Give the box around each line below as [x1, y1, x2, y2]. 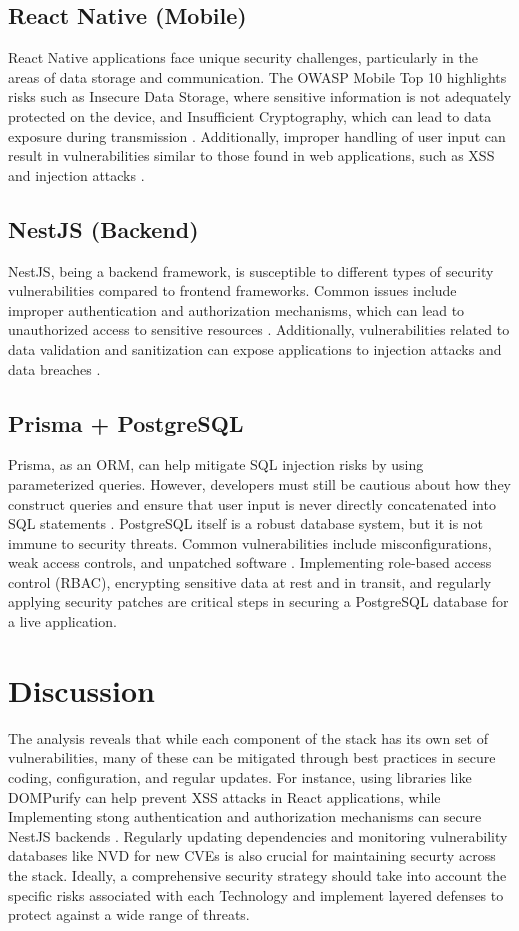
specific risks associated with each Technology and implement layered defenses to [8, 884, 504, 905]
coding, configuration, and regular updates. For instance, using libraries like [8, 766, 472, 787]
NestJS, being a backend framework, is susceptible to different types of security [8, 260, 494, 281]
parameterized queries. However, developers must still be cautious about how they [8, 473, 511, 494]
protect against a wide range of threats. [8, 904, 250, 925]
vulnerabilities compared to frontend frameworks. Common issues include [8, 280, 457, 301]
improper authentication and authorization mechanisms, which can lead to [8, 299, 465, 320]
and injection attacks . [8, 164, 145, 185]
